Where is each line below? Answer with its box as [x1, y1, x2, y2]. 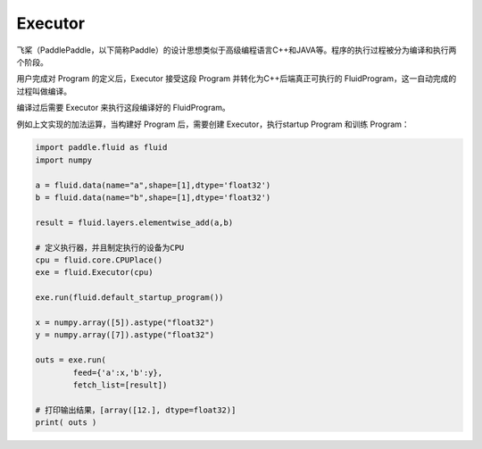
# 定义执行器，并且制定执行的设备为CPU [35, 242, 185, 253]
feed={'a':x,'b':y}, [72, 367, 163, 378]
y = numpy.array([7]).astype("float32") [35, 330, 214, 340]
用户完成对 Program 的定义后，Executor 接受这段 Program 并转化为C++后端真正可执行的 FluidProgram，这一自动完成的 [16, 73, 457, 84]
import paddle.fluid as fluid [35, 143, 168, 153]
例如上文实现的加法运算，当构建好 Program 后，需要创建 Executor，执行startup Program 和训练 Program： [16, 119, 410, 129]
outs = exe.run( [35, 355, 107, 365]
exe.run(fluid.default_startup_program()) [35, 293, 224, 303]
